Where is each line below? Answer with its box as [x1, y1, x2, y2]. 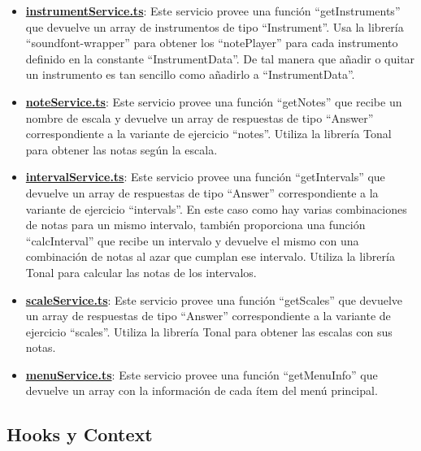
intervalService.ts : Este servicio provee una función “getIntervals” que [25, 168, 385, 185]
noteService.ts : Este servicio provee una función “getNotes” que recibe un [25, 93, 402, 110]
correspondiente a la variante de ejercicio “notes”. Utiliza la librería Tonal [25, 125, 392, 142]
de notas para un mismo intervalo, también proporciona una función [25, 216, 366, 233]
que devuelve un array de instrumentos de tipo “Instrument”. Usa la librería [25, 18, 404, 35]
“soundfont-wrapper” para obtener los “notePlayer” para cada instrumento [25, 34, 398, 51]
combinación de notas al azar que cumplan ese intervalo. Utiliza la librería [25, 248, 395, 265]
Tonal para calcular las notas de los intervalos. [25, 263, 257, 280]
